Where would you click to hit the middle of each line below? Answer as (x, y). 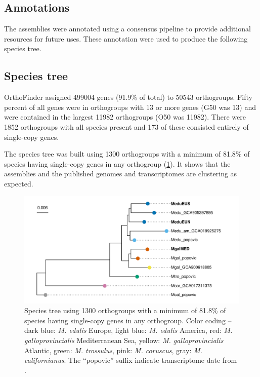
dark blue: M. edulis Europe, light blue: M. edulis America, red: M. (128, 330)
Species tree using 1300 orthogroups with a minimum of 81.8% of (125, 310)
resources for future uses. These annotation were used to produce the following (126, 38)
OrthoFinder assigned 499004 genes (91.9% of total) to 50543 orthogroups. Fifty (128, 97)
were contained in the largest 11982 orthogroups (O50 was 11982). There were (125, 117)
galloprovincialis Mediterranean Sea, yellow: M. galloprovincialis (124, 340)
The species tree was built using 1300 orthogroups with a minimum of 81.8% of (127, 154)
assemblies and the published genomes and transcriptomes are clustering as (121, 174)
